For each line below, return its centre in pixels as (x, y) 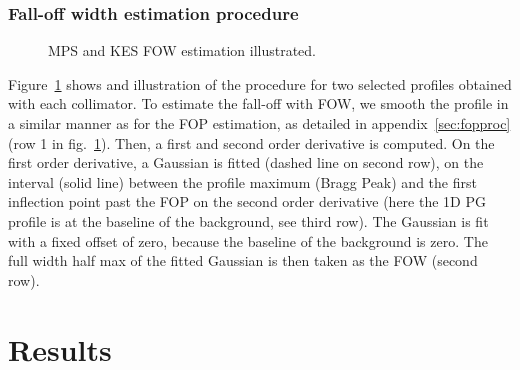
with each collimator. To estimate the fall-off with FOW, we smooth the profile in (258, 103)
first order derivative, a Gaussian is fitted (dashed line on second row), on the (246, 162)
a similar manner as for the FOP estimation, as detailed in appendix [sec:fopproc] (259, 123)
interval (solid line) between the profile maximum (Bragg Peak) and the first (242, 181)
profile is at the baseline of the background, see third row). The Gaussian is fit (248, 220)
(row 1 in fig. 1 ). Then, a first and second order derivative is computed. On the (251, 142)
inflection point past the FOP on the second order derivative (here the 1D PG (247, 201)
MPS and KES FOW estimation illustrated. (182, 50)
